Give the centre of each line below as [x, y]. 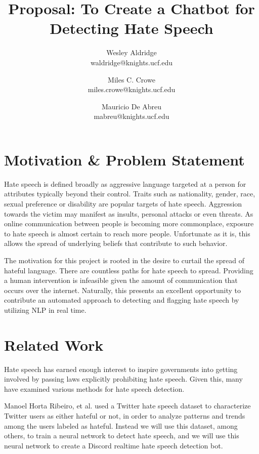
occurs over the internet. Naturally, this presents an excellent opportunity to [123, 290]
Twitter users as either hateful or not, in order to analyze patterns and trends [125, 416]
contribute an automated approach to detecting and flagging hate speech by [122, 300]
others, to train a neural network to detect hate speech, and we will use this [122, 436]
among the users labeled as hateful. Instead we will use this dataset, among [121, 425]
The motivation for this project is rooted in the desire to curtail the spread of [124, 260]
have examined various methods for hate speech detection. [94, 388]
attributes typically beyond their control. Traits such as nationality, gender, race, [130, 194]
